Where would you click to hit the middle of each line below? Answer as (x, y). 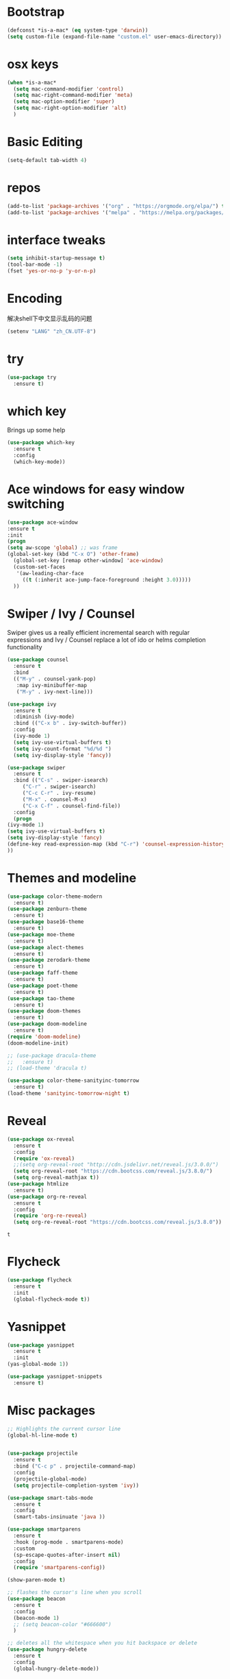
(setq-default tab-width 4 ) (47, 160)
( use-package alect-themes (46, 947)
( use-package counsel (38, 660)
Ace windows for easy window (96, 490)
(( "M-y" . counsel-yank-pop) (55, 679)
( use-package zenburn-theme (47, 909)
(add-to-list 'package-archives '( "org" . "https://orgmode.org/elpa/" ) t (116, 206)
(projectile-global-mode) (50, 1479)
